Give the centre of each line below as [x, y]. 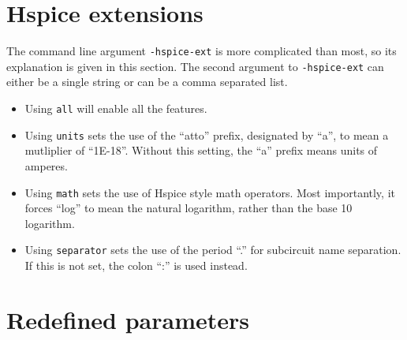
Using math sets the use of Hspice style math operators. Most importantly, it [210, 192]
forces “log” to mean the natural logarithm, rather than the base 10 [189, 208]
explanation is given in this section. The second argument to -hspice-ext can [195, 66]
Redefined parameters [128, 319]
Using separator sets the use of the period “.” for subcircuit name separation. [213, 250]
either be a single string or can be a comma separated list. [147, 82]
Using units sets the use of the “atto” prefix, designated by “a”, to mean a [207, 135]
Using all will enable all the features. [116, 108]
